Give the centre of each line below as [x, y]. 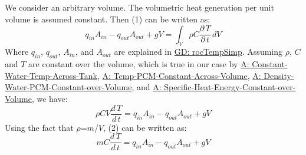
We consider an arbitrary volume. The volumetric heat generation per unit [139, 7]
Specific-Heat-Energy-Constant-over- [230, 87]
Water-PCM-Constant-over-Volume [68, 87]
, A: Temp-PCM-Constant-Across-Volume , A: [179, 75]
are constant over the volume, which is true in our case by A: [139, 64]
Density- [279, 75]
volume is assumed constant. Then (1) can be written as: [108, 19]
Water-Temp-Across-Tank [51, 75]
